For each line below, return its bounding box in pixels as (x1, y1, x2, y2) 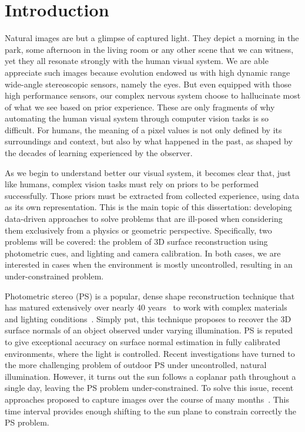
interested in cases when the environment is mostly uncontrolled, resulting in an (5, 258, 293, 271)
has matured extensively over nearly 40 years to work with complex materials (5, 301, 287, 313)
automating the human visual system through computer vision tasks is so (5, 112, 269, 124)
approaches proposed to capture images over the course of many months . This (5, 393, 290, 405)
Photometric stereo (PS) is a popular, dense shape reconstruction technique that (5, 289, 295, 302)
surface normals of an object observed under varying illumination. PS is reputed (5, 324, 293, 336)
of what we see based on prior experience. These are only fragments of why (5, 100, 275, 113)
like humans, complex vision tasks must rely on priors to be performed (5, 178, 259, 190)
